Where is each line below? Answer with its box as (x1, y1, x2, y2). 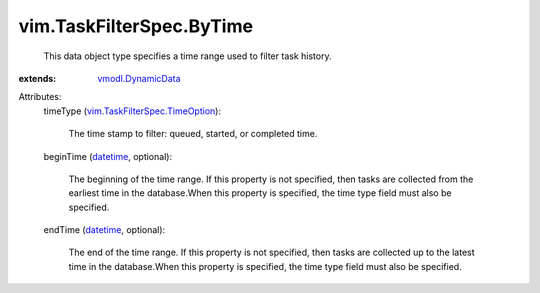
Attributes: (18, 91, 62, 103)
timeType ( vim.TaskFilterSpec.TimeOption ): (43, 105, 222, 117)
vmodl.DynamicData (97, 72, 181, 84)
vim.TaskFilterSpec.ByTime (18, 15, 254, 37)
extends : (18, 72, 57, 84)
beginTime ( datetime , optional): (43, 150, 173, 162)
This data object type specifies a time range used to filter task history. (43, 50, 332, 62)
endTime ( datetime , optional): (43, 224, 166, 236)
